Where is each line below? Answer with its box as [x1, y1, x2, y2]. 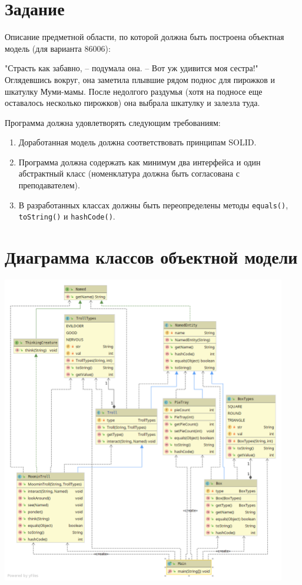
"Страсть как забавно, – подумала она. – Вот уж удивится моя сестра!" [5, 62, 258, 74]
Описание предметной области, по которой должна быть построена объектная [5, 31, 284, 43]
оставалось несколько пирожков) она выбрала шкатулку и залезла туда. [5, 97, 260, 109]
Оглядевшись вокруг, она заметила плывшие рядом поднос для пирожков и [5, 73, 275, 85]
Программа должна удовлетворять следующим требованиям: [5, 116, 221, 128]
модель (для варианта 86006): [5, 42, 111, 54]
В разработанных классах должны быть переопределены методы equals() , [18, 198, 288, 211]
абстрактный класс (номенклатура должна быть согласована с [18, 167, 240, 180]
